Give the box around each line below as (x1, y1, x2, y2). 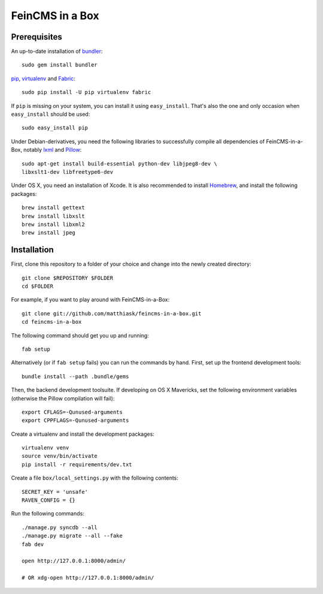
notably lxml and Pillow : (23, 146, 82, 153)
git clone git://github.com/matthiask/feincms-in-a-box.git (22, 310, 202, 317)
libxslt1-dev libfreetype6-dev (22, 168, 114, 175)
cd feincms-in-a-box (22, 318, 82, 325)
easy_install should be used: (11, 111, 90, 118)
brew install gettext (22, 204, 85, 211)
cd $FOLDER (22, 283, 54, 290)
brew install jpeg (22, 230, 76, 236)
